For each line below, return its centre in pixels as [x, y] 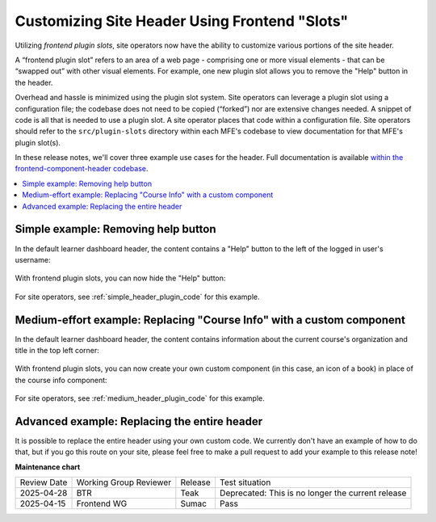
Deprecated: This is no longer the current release [313, 493]
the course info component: [61, 380]
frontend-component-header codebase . [82, 169]
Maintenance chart [48, 467]
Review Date [44, 482]
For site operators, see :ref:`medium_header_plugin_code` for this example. [140, 398]
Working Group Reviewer [124, 482]
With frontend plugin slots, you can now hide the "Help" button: [120, 278]
